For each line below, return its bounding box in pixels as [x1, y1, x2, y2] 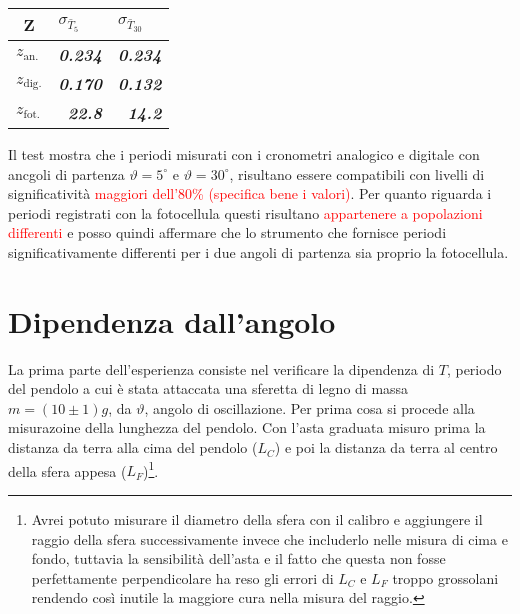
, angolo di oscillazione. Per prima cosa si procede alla [144, 397, 475, 418]
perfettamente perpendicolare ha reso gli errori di [31, 567, 334, 588]
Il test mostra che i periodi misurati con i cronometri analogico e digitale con [8, 144, 480, 164]
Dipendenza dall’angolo [8, 300, 336, 341]
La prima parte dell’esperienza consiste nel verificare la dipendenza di [8, 358, 435, 379]
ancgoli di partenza [8, 163, 125, 184]
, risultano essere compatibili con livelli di [229, 163, 485, 184]
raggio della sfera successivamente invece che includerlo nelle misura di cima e [31, 528, 508, 549]
